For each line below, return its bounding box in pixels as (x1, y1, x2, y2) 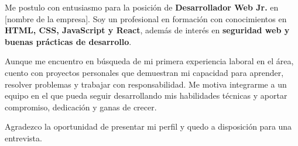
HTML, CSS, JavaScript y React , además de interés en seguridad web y (5, 24, 290, 36)
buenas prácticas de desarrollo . (5, 35, 132, 47)
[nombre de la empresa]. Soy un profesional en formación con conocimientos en (5, 12, 287, 25)
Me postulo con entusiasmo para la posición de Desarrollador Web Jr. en (5, 1, 279, 13)
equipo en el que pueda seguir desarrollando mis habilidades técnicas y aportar (5, 89, 287, 102)
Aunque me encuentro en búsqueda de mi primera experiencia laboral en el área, (5, 55, 294, 67)
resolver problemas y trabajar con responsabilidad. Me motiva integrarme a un (5, 78, 287, 90)
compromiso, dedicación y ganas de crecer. (5, 100, 157, 113)
